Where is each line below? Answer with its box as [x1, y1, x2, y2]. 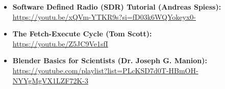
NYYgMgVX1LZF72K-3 [12, 75, 88, 85]
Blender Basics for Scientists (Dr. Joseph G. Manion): [12, 55, 207, 66]
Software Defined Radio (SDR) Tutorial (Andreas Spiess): [12, 2, 221, 12]
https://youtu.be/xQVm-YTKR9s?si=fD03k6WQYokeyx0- [12, 11, 196, 22]
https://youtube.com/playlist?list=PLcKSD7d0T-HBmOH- [12, 65, 198, 75]
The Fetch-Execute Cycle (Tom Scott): [12, 28, 152, 39]
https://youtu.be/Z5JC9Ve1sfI [12, 38, 108, 49]
